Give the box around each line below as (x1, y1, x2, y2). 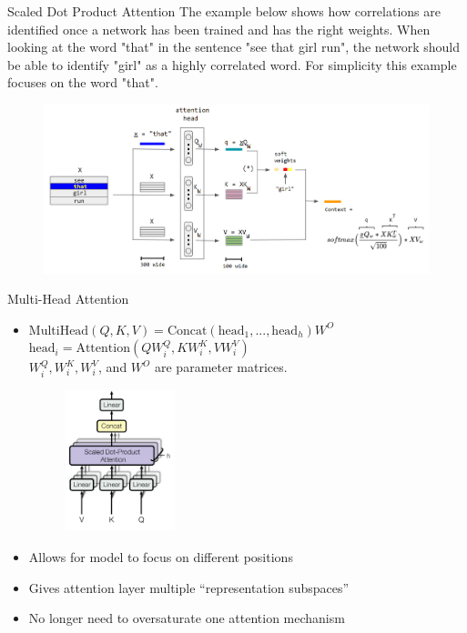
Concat (167, 324, 208, 337)
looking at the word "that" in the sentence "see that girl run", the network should (7, 37, 460, 56)
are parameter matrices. (155, 357, 288, 377)
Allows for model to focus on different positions (28, 547, 293, 566)
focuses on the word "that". (7, 73, 158, 92)
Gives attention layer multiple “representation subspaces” (28, 578, 350, 597)
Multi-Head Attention (7, 289, 129, 308)
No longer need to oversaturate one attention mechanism (28, 608, 345, 628)
